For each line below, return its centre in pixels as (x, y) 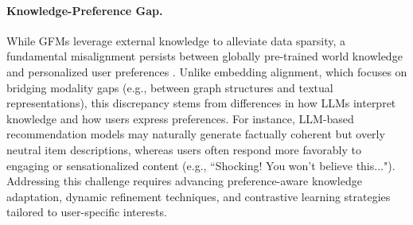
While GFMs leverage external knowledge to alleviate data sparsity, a (176, 40)
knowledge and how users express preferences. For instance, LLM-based (180, 118)
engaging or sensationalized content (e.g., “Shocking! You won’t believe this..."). (201, 165)
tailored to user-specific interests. (87, 212)
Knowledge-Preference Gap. (85, 10)
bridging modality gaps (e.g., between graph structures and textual (170, 87)
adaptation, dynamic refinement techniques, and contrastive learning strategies (199, 196)
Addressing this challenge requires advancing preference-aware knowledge (184, 181)
